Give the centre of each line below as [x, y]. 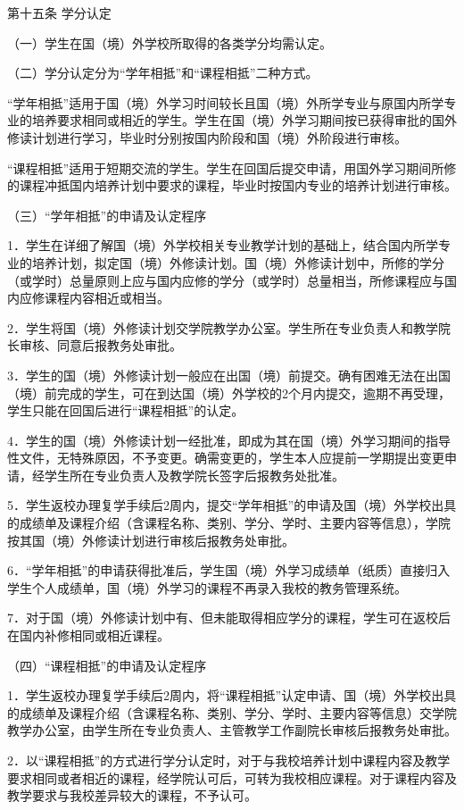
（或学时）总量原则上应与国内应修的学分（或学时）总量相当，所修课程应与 [226, 280]
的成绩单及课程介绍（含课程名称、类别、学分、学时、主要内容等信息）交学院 [232, 712]
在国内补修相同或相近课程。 [88, 635]
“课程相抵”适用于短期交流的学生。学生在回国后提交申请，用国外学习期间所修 [232, 167]
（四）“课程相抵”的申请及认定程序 [107, 665]
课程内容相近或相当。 [107, 298]
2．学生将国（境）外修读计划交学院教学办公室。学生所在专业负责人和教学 [223, 327]
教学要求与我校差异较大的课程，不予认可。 [132, 795]
